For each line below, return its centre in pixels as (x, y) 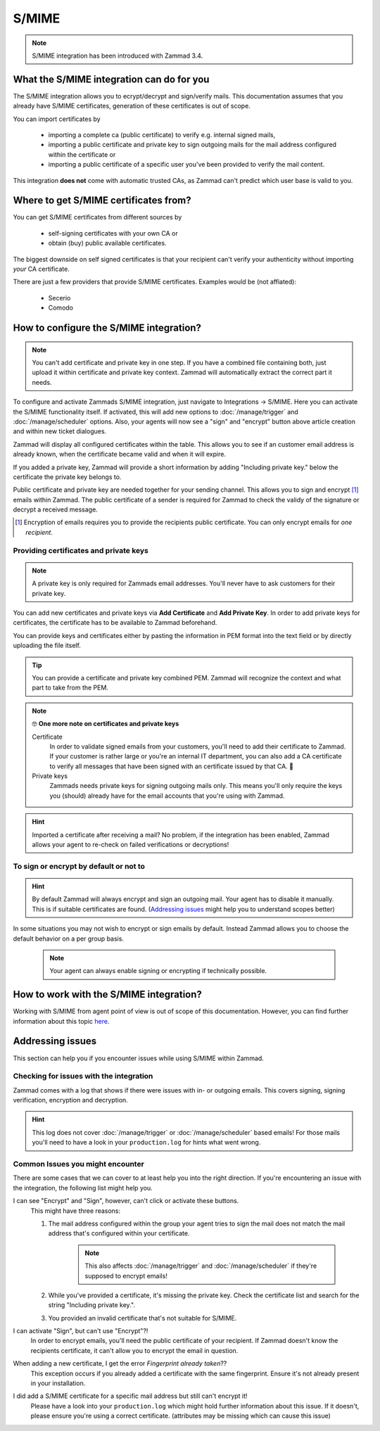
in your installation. (58, 1383)
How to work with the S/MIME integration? (107, 994)
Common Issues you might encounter (78, 1164)
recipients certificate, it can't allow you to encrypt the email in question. (134, 1350)
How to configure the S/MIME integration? (107, 328)
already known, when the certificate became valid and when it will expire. (120, 454)
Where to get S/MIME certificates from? (102, 201)
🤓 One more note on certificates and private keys (106, 724)
